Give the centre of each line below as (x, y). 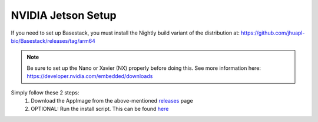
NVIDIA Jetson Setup (64, 15)
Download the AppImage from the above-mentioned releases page (112, 100)
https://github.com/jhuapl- (273, 33)
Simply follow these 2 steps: (45, 92)
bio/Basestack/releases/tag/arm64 (53, 40)
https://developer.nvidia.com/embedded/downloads (90, 76)
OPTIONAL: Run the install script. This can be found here (100, 109)
